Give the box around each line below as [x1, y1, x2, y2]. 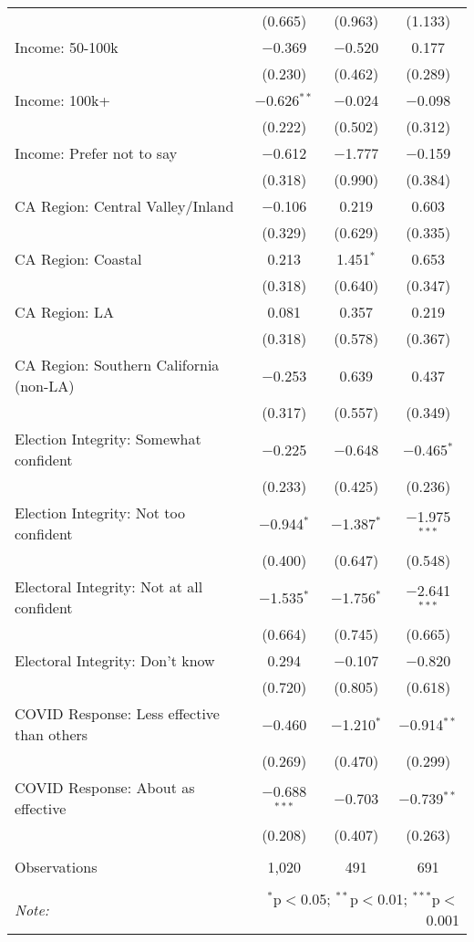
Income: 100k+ [15, 89, 110, 110]
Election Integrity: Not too [15, 502, 185, 523]
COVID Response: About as [15, 777, 195, 798]
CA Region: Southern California [15, 354, 220, 375]
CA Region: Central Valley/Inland [15, 195, 234, 216]
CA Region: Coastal [15, 248, 142, 269]
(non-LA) [15, 375, 75, 396]
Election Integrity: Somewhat [15, 428, 201, 449]
